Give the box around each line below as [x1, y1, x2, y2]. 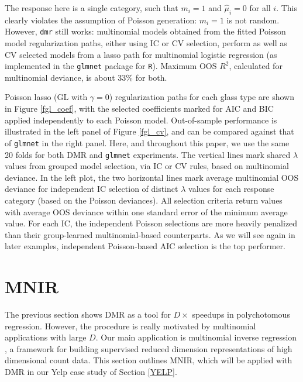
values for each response [188, 183, 274, 195]
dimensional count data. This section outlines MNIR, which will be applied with [5, 354, 292, 366]
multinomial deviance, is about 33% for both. [5, 71, 167, 83]
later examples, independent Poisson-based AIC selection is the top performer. [5, 240, 285, 252]
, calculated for [229, 60, 283, 72]
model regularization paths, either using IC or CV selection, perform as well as [5, 37, 287, 49]
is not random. [226, 13, 280, 26]
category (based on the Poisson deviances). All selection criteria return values [5, 194, 283, 206]
